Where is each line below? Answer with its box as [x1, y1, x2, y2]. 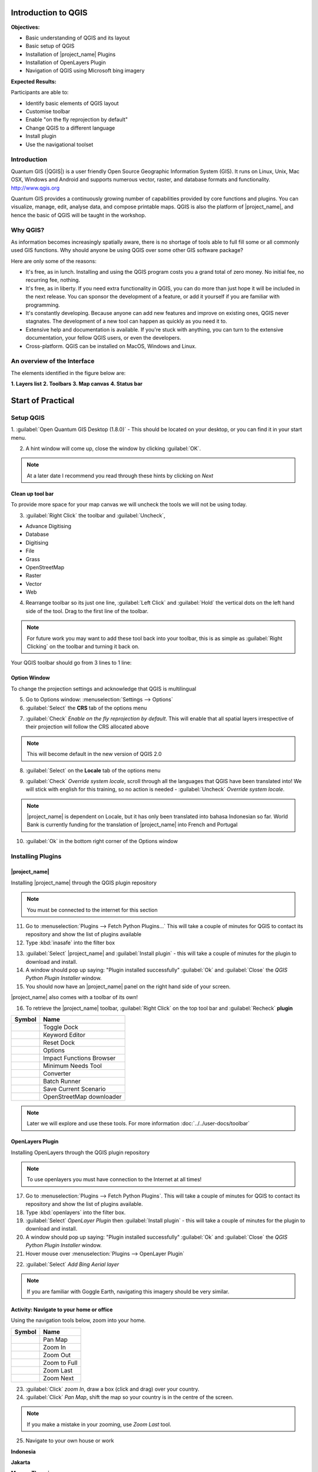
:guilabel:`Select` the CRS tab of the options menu [25, 704, 147, 711]
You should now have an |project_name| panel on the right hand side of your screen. [25, 983, 231, 990]
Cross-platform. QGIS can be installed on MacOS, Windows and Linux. [25, 342, 197, 350]
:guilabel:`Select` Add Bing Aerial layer [25, 1261, 120, 1268]
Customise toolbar [25, 108, 71, 115]
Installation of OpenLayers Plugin [25, 59, 106, 66]
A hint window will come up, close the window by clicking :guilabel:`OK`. [25, 445, 201, 452]
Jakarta [11, 1458, 31, 1466]
